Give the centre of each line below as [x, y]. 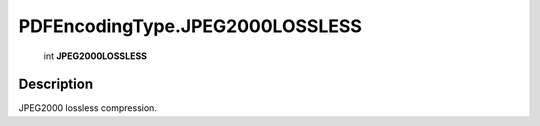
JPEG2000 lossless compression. [87, 108]
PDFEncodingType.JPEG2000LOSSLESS [190, 26]
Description [56, 84]
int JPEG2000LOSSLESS [95, 56]
